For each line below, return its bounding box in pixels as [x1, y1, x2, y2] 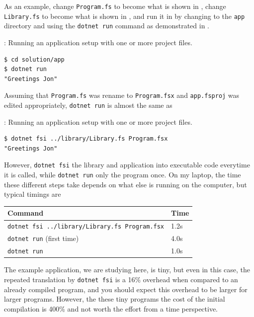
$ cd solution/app [4, 56, 65, 63]
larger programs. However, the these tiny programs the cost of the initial [4, 294, 225, 304]
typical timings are [4, 189, 61, 199]
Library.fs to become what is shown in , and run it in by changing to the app [4, 10, 245, 21]
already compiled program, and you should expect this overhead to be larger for [4, 284, 248, 294]
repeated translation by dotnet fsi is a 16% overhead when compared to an [4, 274, 238, 284]
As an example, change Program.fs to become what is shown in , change [4, 1, 226, 11]
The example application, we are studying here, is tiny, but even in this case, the [4, 264, 251, 275]
